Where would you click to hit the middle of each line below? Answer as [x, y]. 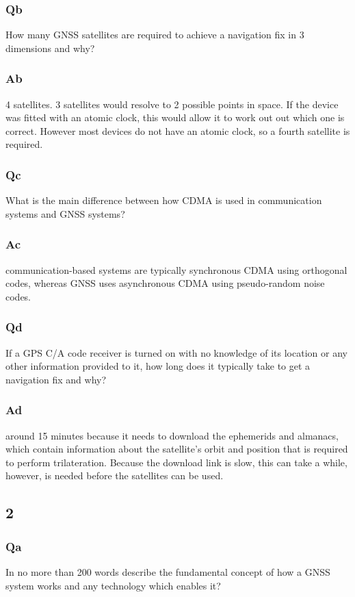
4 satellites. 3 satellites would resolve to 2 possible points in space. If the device [172, 104]
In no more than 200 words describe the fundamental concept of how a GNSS [168, 572]
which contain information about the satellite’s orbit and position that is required [177, 449]
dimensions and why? [50, 48]
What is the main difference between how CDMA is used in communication [164, 200]
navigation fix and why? [56, 379]
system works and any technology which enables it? [113, 585]
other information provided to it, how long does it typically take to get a [158, 366]
